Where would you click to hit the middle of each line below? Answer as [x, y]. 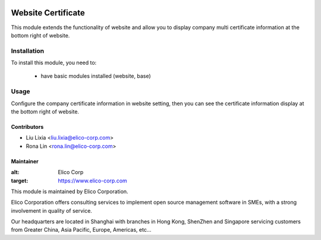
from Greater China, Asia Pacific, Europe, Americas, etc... [81, 230]
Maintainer [25, 161]
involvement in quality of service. [51, 210]
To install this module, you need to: [54, 63]
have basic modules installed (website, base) [96, 76]
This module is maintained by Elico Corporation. [70, 191]
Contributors [27, 127]
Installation [28, 50]
